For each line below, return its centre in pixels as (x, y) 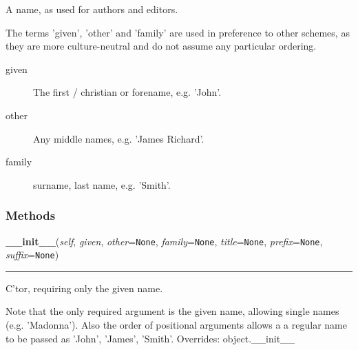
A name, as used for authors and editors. (92, 9)
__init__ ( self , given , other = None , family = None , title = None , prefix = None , (164, 241)
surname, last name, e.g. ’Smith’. (102, 184)
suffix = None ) (32, 255)
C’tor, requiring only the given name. (84, 288)
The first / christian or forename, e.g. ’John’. (127, 92)
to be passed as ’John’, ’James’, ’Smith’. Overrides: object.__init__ (150, 338)
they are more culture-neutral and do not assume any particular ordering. (161, 46)
